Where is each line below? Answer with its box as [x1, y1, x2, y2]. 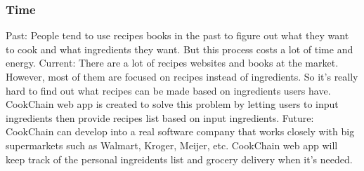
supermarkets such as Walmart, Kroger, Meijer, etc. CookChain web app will [6, 137, 338, 152]
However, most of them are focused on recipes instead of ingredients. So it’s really [6, 69, 358, 83]
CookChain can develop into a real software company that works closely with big [6, 124, 355, 139]
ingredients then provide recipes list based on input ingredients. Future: [6, 110, 314, 125]
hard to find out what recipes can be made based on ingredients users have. [6, 83, 331, 97]
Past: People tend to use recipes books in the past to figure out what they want [6, 28, 349, 43]
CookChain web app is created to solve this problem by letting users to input [6, 97, 339, 111]
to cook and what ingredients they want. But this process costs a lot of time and [6, 41, 353, 56]
